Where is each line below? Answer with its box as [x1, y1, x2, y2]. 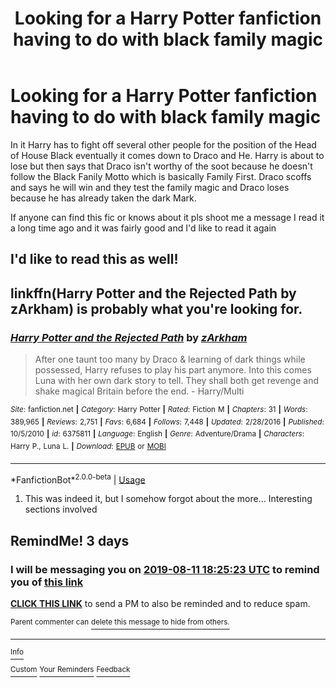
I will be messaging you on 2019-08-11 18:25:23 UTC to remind [10, 562, 320, 576]
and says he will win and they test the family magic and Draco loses [10, 181, 290, 193]
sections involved [24, 503, 98, 516]
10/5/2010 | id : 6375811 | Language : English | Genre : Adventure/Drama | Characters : [10, 429, 305, 439]
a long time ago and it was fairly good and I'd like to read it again [10, 222, 277, 234]
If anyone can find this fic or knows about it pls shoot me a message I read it [10, 211, 325, 223]
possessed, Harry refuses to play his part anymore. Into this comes [34, 364, 312, 376]
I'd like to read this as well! [10, 251, 179, 268]
